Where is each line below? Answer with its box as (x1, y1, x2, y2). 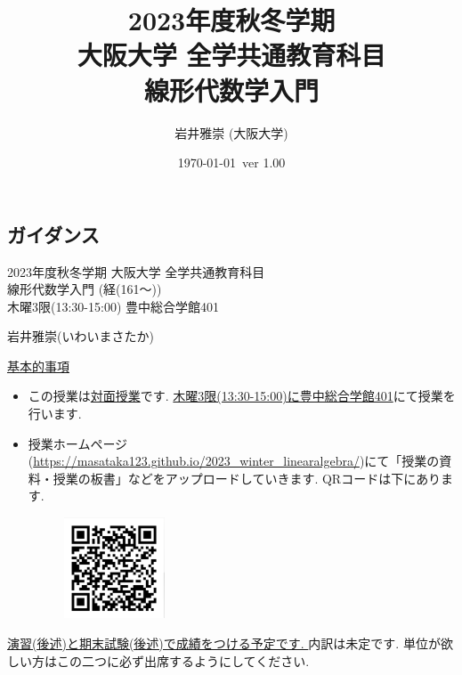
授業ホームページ (28, 434, 128, 452)
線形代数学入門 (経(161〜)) (7, 280, 162, 298)
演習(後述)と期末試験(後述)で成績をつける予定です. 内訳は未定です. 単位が (7, 634, 441, 652)
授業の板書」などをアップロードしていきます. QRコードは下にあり (53, 468, 442, 487)
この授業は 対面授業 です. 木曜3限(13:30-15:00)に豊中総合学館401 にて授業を (28, 386, 456, 405)
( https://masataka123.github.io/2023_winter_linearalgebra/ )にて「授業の (28, 451, 440, 470)
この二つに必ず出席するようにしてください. (56, 651, 310, 670)
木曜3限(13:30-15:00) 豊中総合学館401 (7, 297, 219, 315)
